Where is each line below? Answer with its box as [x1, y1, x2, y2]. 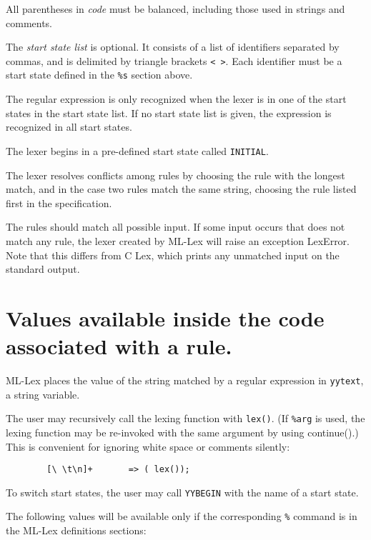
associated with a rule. [6, 331, 232, 361]
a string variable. [6, 386, 80, 401]
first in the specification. [6, 195, 112, 210]
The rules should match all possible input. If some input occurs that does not [6, 219, 345, 234]
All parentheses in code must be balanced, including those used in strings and [6, 1, 345, 16]
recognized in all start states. [6, 119, 132, 134]
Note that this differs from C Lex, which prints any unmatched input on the [6, 247, 340, 262]
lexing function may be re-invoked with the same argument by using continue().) [6, 424, 359, 439]
